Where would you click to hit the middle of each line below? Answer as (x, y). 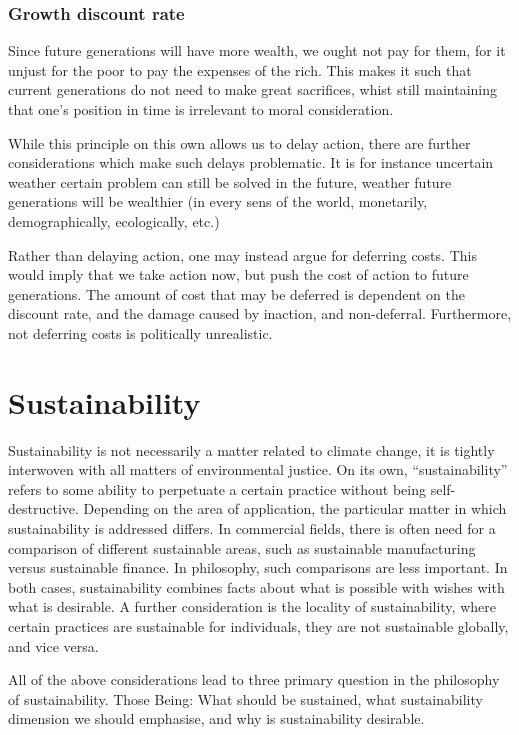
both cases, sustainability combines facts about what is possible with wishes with (256, 586)
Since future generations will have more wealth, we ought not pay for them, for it (257, 50)
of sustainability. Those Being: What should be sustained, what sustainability (245, 698)
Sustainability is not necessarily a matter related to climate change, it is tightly (251, 449)
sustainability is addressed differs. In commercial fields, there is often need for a (252, 528)
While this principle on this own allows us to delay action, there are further (239, 142)
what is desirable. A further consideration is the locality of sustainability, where (252, 606)
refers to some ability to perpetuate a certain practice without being (217, 488)
